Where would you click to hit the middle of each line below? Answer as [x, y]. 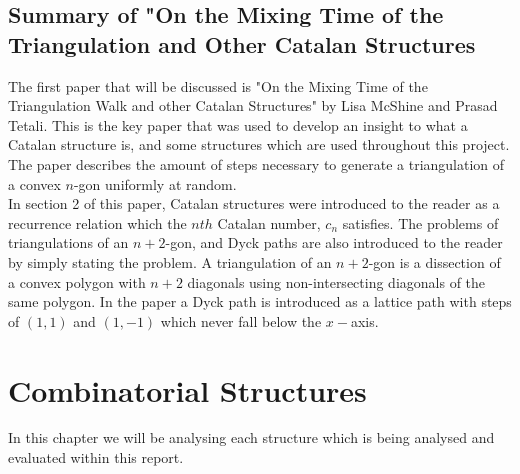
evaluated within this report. [96, 457]
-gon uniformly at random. [155, 183]
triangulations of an [68, 242]
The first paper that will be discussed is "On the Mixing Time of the [218, 85]
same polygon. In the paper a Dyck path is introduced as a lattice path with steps [260, 301]
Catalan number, [269, 222]
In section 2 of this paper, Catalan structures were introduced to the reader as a [254, 203]
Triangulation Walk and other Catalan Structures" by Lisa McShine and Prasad [253, 105]
